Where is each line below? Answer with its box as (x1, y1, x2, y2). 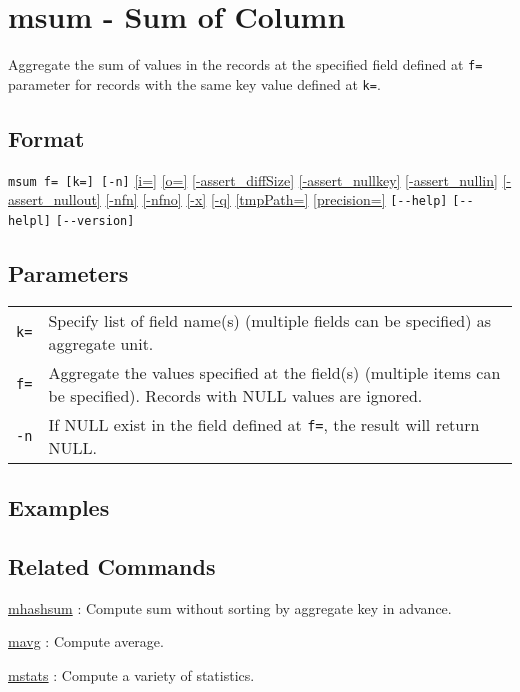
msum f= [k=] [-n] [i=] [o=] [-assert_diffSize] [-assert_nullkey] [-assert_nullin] (8, 169, 498, 190)
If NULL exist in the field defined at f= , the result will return (48, 412, 480, 436)
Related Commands (8, 550, 216, 581)
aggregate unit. (48, 331, 154, 355)
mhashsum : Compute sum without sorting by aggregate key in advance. (8, 597, 452, 618)
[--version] (55, 213, 135, 228)
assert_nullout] (8, 189, 101, 210)
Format (8, 122, 85, 153)
